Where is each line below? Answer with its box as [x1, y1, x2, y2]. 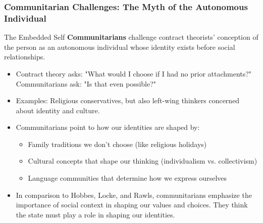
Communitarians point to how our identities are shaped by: [16, 122, 200, 132]
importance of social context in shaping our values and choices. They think [16, 199, 248, 210]
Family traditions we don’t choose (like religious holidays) [28, 138, 207, 149]
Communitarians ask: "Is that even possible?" [16, 78, 156, 89]
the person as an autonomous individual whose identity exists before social [4, 41, 235, 52]
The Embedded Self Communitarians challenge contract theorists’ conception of [4, 32, 258, 42]
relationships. [4, 51, 45, 62]
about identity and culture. [16, 105, 100, 115]
